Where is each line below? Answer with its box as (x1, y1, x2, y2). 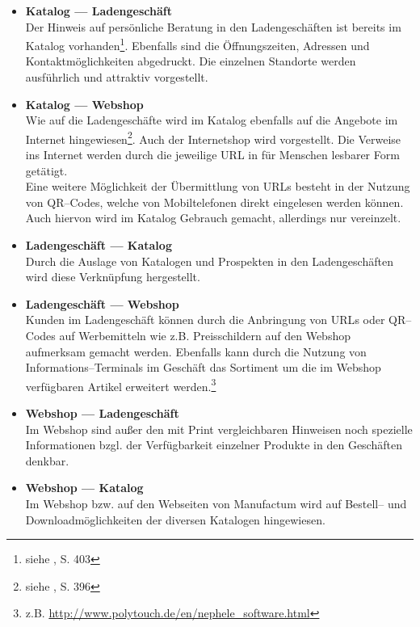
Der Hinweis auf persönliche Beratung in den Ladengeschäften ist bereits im (25, 18, 401, 35)
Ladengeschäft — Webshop (25, 295, 179, 312)
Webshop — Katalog (25, 479, 144, 496)
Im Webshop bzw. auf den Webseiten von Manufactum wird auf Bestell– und (25, 495, 407, 511)
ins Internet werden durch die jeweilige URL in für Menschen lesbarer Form (25, 146, 400, 163)
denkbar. (25, 452, 69, 469)
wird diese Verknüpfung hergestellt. (25, 268, 200, 285)
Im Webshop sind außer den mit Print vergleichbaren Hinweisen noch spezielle (25, 420, 413, 437)
